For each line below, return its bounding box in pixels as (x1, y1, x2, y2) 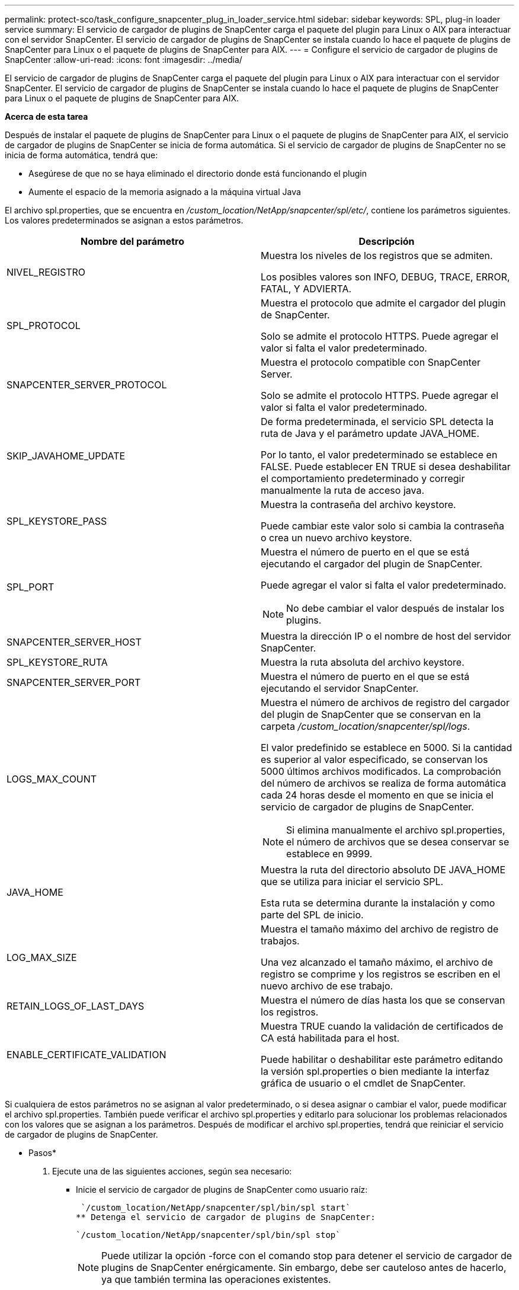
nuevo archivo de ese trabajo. (261, 980, 393, 992)
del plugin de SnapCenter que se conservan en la (261, 708, 481, 720)
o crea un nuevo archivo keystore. (261, 532, 412, 544)
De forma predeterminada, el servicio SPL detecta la (261, 416, 494, 427)
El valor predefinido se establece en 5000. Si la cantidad (261, 742, 512, 753)
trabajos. (261, 935, 300, 947)
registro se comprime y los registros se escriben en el (261, 968, 501, 980)
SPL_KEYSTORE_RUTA (7, 656, 108, 668)
